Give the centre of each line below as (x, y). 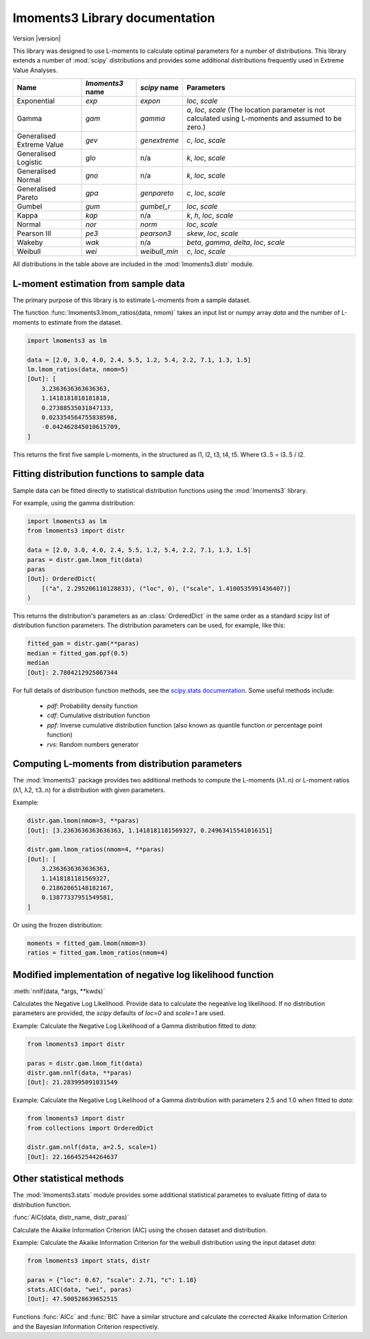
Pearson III (34, 233)
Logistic (29, 163)
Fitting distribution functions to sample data (109, 474)
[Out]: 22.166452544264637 (72, 1157)
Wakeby (30, 242)
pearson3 (156, 233)
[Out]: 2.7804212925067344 (72, 672)
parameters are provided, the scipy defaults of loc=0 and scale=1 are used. (119, 1013)
